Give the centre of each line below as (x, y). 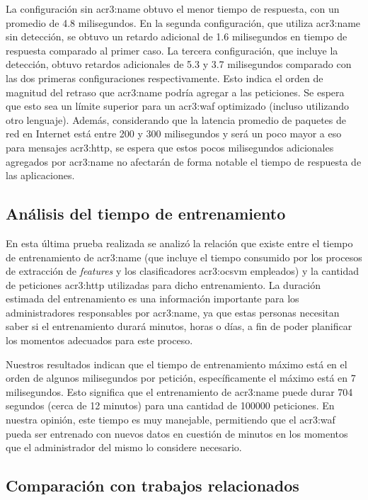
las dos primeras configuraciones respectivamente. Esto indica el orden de (165, 78)
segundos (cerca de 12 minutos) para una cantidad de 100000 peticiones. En (170, 405)
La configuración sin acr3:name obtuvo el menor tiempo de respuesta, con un (173, 8)
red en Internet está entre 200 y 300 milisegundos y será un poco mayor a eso (174, 133)
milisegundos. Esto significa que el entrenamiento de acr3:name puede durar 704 (179, 391)
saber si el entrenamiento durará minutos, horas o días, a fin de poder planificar (179, 326)
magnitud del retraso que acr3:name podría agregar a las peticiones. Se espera (175, 92)
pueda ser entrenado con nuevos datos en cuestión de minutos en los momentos (177, 433)
